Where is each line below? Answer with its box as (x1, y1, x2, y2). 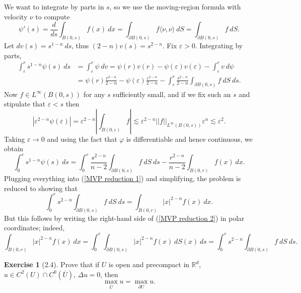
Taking (4, 133, 25, 144)
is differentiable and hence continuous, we (126, 133, 253, 144)
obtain (4, 143, 23, 154)
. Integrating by (195, 40, 243, 51)
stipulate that (4, 98, 46, 109)
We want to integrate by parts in (4, 1, 104, 11)
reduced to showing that (4, 183, 78, 193)
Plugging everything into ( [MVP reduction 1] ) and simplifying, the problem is (4, 173, 241, 184)
